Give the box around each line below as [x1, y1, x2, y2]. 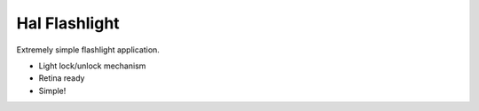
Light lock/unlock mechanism [38, 60, 146, 71]
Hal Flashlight [16, 13, 120, 33]
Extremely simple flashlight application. [16, 44, 160, 55]
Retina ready [38, 73, 85, 83]
